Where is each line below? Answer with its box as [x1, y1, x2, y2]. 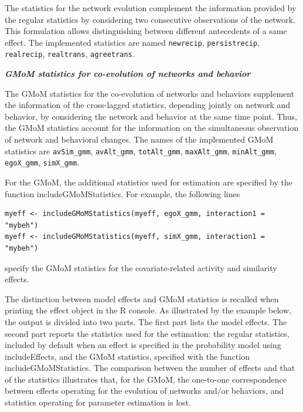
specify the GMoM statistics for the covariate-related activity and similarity [5, 261, 277, 273]
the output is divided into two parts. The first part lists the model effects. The [5, 315, 287, 327]
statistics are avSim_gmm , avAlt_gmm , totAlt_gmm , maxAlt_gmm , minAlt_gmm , [5, 144, 277, 157]
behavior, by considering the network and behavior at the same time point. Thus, [5, 110, 297, 122]
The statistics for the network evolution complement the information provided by [5, 2, 297, 13]
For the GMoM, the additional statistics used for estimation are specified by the [5, 175, 292, 188]
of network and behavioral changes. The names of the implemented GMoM [5, 133, 274, 146]
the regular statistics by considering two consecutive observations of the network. [5, 13, 295, 25]
